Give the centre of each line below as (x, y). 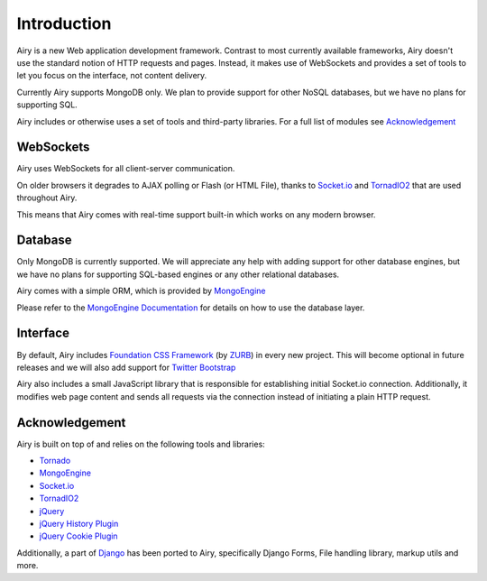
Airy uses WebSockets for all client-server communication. (126, 169)
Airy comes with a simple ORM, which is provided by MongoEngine (141, 291)
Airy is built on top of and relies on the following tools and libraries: (141, 444)
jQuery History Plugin (79, 523)
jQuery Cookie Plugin (78, 536)
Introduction (64, 23)
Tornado (55, 461)
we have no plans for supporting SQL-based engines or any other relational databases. (178, 274)
